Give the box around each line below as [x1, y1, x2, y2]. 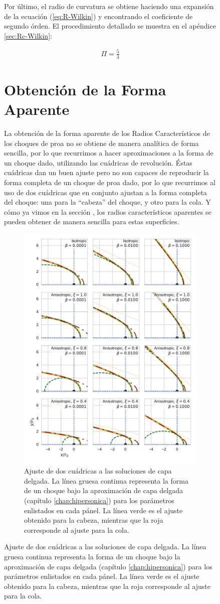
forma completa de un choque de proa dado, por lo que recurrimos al [4, 177, 215, 188]
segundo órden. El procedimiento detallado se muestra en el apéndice [4, 21, 216, 31]
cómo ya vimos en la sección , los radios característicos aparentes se [4, 206, 211, 217]
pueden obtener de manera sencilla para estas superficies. [4, 216, 179, 227]
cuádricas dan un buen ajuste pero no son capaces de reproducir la [4, 167, 209, 178]
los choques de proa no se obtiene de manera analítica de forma [4, 137, 199, 148]
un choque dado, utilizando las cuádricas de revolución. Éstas [4, 157, 192, 168]
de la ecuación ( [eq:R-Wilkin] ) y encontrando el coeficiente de [4, 11, 193, 21]
